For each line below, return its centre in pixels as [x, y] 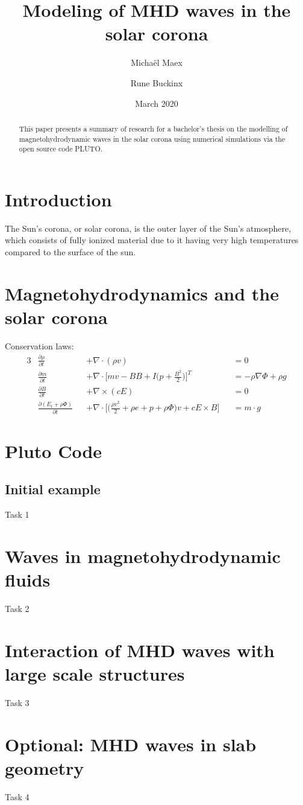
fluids [28, 580]
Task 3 [17, 703]
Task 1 [17, 514]
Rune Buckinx [157, 82]
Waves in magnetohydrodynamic [143, 555]
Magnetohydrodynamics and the [142, 293]
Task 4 [17, 796]
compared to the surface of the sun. [70, 251]
